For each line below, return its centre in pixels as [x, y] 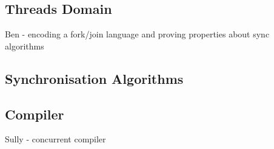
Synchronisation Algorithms [94, 78]
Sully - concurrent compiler [55, 139]
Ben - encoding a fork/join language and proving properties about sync [137, 34]
